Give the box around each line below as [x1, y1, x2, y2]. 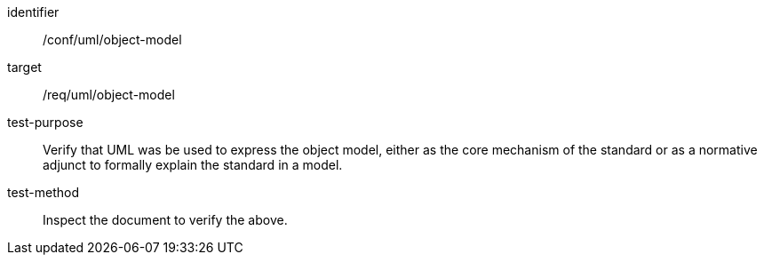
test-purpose [7, 115, 84, 130]
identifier [7, 4, 60, 20]
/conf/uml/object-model [43, 32, 182, 47]
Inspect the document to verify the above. [43, 212, 288, 227]
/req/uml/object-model [43, 87, 175, 102]
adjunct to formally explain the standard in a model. [43, 157, 343, 172]
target [7, 60, 42, 75]
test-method [7, 185, 79, 200]
